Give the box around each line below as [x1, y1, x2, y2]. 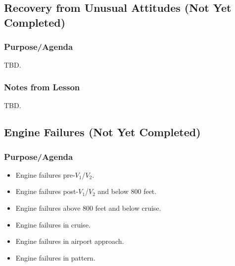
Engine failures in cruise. [15, 219, 91, 229]
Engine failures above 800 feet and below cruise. [15, 202, 161, 213]
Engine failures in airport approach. [15, 236, 124, 246]
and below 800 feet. [97, 186, 157, 196]
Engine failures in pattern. [15, 252, 95, 263]
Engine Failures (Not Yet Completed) [4, 124, 201, 140]
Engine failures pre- [15, 169, 75, 180]
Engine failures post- [15, 186, 79, 196]
